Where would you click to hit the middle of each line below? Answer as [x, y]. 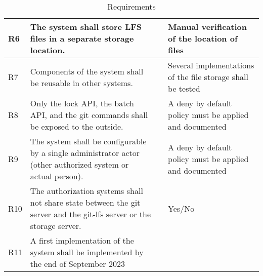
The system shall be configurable [88, 141]
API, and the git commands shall [89, 115]
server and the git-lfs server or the [91, 214]
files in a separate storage [82, 38]
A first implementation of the [82, 240]
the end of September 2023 [77, 264]
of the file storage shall [208, 77]
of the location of [203, 38]
